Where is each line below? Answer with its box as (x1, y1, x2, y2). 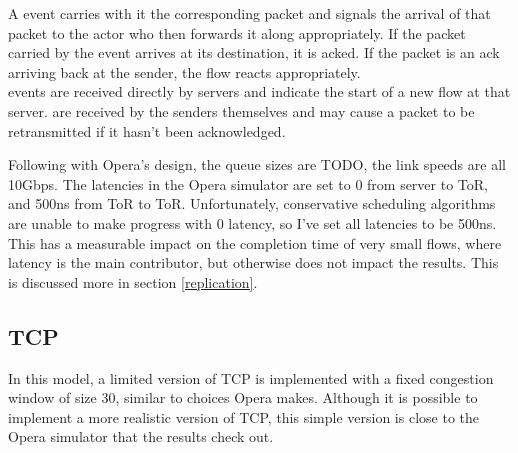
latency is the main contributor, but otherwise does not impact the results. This (8, 252, 499, 273)
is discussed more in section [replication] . (8, 271, 258, 292)
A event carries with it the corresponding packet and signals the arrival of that (8, 3, 491, 23)
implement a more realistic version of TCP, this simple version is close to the (8, 406, 479, 427)
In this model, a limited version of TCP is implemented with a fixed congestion (8, 367, 494, 388)
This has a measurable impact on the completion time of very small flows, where (8, 232, 502, 253)
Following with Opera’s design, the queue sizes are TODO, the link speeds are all (8, 154, 506, 175)
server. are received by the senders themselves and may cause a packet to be (8, 100, 475, 121)
